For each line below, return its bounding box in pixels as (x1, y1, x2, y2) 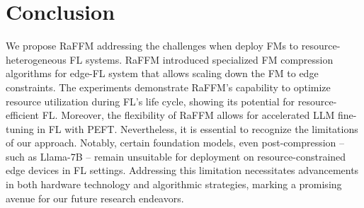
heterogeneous (6, 52, 67, 67)
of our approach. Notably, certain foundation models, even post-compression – (6, 135, 345, 150)
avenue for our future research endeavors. (6, 190, 184, 205)
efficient (6, 108, 40, 122)
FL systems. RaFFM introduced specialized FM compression (69, 52, 334, 67)
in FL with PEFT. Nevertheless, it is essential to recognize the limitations (37, 121, 358, 136)
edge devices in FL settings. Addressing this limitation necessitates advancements (6, 163, 359, 178)
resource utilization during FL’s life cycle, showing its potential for (6, 93, 295, 108)
